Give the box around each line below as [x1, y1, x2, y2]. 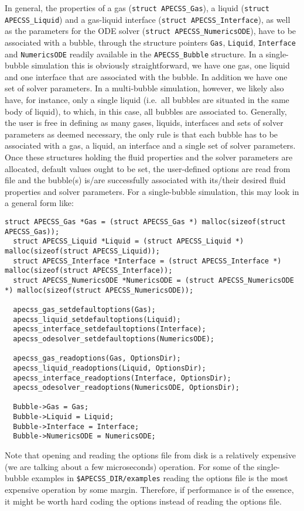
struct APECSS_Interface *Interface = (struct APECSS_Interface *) [13, 256, 282, 265]
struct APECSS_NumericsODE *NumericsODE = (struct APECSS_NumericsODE [13, 276, 294, 284]
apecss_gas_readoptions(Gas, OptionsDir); [13, 354, 181, 363]
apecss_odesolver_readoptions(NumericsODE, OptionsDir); [13, 383, 240, 392]
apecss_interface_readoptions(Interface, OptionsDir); [13, 373, 231, 382]
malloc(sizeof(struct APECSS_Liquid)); [5, 246, 160, 255]
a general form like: [5, 197, 74, 209]
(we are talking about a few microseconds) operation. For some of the [5, 460, 255, 472]
